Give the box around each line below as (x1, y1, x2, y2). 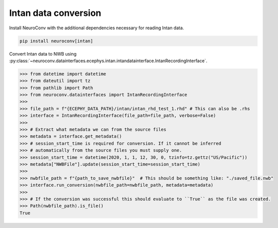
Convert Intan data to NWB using (9, 51, 77, 57)
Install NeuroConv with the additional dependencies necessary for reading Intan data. (9, 25, 184, 31)
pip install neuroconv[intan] (19, 38, 93, 44)
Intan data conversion (9, 7, 102, 18)
